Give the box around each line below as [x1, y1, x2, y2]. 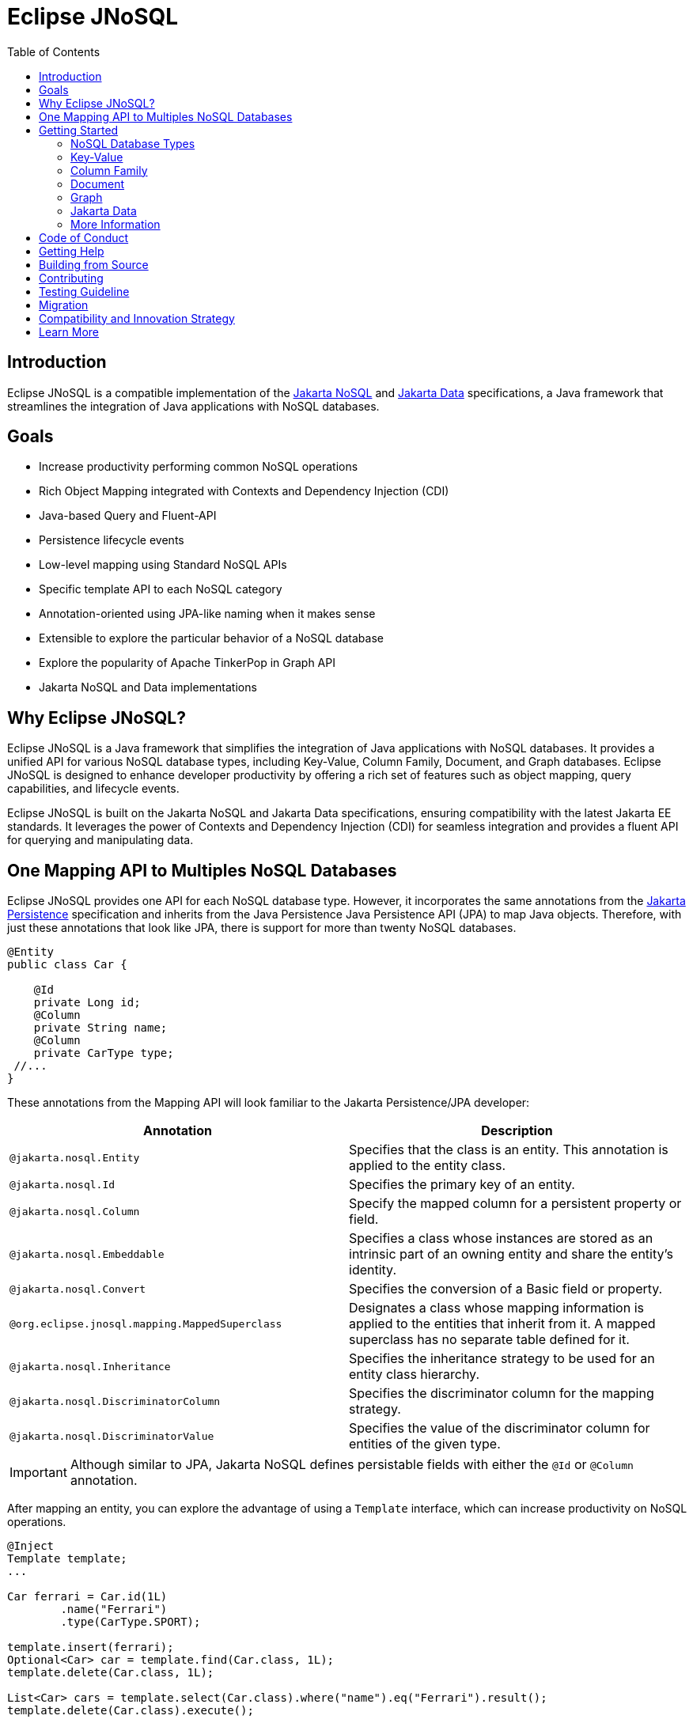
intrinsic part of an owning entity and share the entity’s [349, 1246, 673, 1263]
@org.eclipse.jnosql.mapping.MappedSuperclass [9, 1317, 282, 1330]
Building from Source [39, 257, 149, 271]
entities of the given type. [349, 1436, 501, 1452]
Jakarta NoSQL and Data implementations [39, 680, 257, 695]
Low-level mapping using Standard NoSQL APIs [39, 558, 287, 572]
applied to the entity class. [349, 1157, 506, 1174]
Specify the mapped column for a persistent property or [349, 1195, 682, 1212]
